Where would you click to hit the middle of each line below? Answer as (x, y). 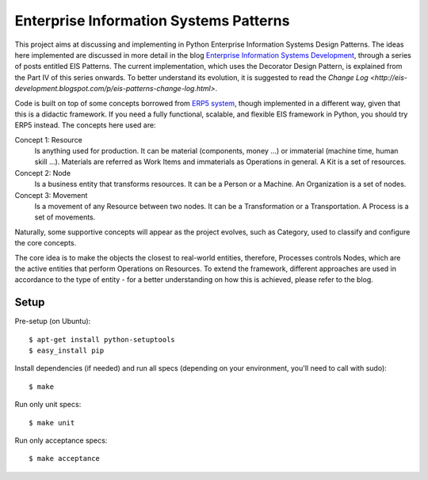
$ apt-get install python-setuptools (102, 339)
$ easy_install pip (67, 351)
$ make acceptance (65, 459)
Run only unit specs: (48, 405)
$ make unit (52, 423)
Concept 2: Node (43, 173)
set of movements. (65, 217)
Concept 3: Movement (51, 195)
